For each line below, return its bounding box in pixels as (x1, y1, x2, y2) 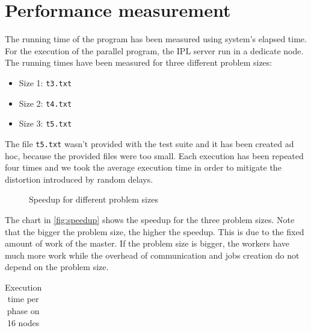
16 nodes (7, 316, 40, 329)
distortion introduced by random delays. (5, 172, 153, 185)
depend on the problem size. (5, 260, 109, 273)
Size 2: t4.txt (19, 96, 72, 109)
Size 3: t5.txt (19, 117, 72, 130)
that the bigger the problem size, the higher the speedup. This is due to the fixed (5, 225, 304, 238)
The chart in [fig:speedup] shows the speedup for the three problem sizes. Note (5, 213, 295, 225)
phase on (7, 304, 40, 317)
